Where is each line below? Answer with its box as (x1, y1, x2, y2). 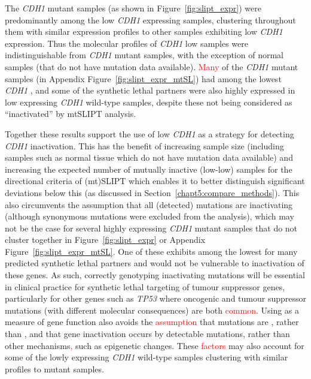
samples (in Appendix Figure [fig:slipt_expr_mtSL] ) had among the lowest (5, 72, 282, 85)
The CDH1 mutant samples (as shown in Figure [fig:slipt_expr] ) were (5, 2, 261, 14)
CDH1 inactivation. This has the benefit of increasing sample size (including (5, 139, 284, 152)
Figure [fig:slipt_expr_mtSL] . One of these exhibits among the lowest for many (5, 245, 298, 257)
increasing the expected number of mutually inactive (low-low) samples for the (5, 163, 292, 175)
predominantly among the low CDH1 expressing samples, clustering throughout (5, 13, 296, 26)
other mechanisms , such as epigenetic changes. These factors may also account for (5, 339, 304, 351)
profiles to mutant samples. (5, 362, 104, 375)
